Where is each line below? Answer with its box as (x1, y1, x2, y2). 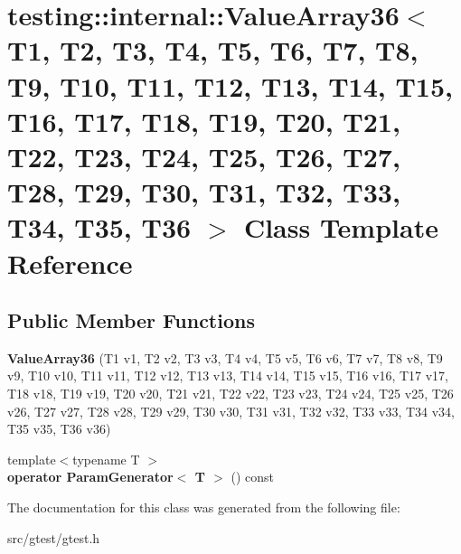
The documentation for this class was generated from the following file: (7, 498, 400, 517)
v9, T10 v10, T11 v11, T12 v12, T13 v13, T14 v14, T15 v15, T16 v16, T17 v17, (7, 366, 449, 385)
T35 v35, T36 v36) (7, 419, 111, 438)
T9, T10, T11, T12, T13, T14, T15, (7, 67, 453, 104)
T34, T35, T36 (7, 209, 192, 246)
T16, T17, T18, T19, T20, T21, (7, 102, 400, 139)
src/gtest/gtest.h (7, 528, 100, 547)
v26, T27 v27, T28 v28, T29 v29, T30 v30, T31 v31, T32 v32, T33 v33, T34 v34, (7, 401, 456, 420)
